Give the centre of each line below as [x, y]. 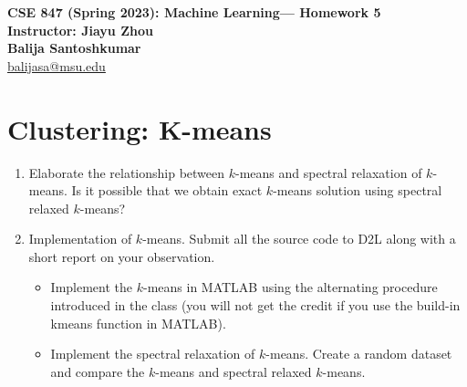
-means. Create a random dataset [359, 354]
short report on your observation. [122, 256]
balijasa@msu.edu [57, 65]
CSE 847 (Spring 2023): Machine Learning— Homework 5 [194, 12]
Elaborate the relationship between [127, 172]
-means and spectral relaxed [233, 371]
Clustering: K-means [140, 128]
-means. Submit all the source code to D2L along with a [299, 239]
